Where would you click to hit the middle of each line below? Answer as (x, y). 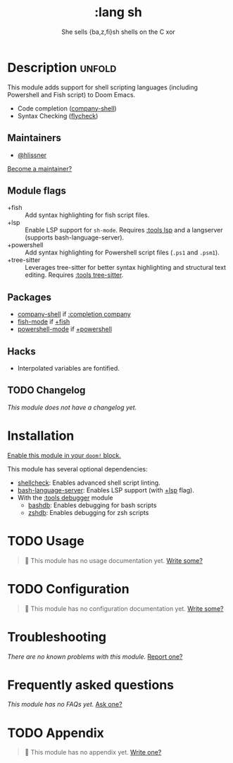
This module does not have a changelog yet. (72, 407)
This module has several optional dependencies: (77, 469)
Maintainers (34, 138)
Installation (41, 436)
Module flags (37, 191)
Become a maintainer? (40, 168)
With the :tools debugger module (65, 497)
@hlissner (32, 155)
